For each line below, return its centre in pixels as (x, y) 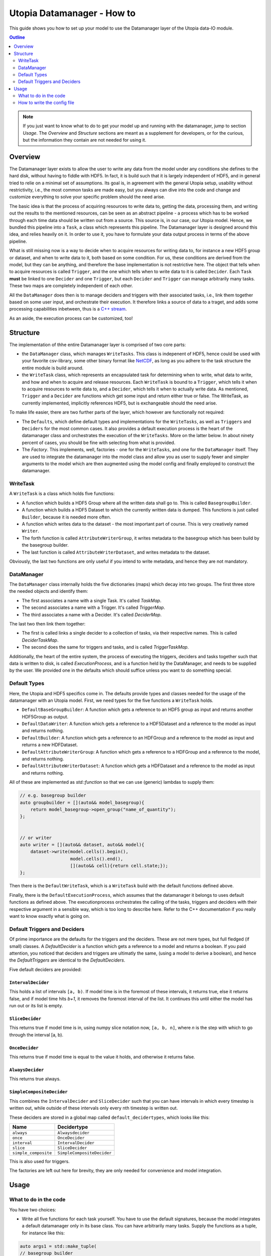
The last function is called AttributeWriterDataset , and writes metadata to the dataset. (116, 552)
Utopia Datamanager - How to (72, 13)
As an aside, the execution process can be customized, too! (71, 318)
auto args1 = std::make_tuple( (58, 1246)
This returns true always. (35, 1079)
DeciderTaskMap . (40, 640)
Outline (17, 37)
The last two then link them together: (47, 624)
